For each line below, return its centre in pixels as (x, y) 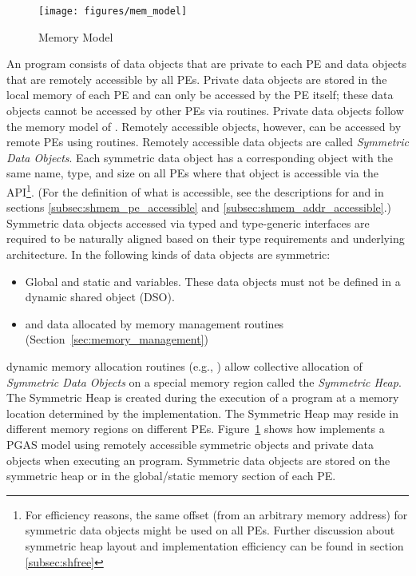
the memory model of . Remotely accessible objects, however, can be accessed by (204, 126)
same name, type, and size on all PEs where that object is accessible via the (192, 173)
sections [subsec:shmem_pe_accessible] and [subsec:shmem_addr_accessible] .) (199, 207)
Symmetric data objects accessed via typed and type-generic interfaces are (188, 222)
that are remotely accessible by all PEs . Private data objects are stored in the (197, 79)
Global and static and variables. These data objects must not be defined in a (213, 281)
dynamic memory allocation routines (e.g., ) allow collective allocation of (184, 366)
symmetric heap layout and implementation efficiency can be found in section (214, 545)
